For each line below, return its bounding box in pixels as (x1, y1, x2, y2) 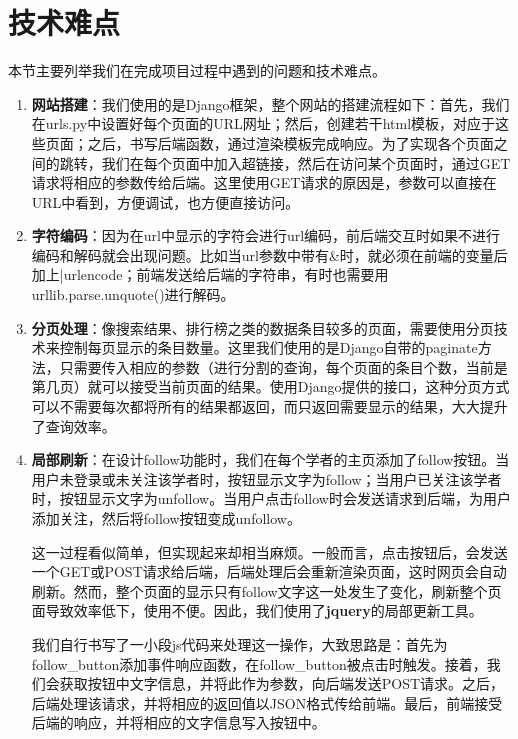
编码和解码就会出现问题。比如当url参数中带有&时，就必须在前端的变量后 (31, 244, 508, 265)
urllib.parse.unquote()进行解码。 (31, 284, 235, 305)
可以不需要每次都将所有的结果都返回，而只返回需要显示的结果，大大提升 (31, 396, 508, 417)
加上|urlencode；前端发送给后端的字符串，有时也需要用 (31, 264, 389, 285)
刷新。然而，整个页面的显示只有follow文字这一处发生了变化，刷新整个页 (31, 580, 502, 601)
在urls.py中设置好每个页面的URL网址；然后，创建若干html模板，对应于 (31, 113, 496, 134)
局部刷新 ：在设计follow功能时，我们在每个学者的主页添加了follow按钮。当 (31, 449, 510, 470)
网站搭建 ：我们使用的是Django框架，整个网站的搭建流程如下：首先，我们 (31, 93, 510, 114)
